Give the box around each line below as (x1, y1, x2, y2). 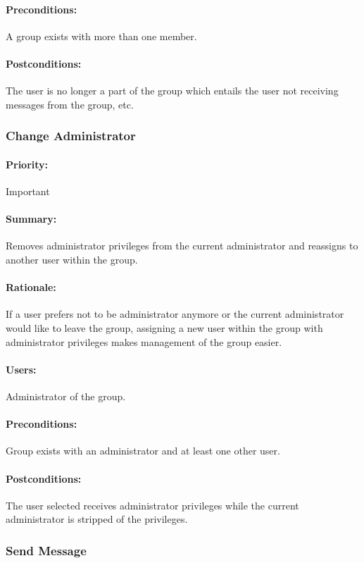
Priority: (6, 156, 49, 171)
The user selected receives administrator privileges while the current (6, 497, 299, 512)
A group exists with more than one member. (6, 28, 197, 43)
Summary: (6, 211, 57, 226)
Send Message (6, 541, 87, 559)
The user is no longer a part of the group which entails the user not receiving (6, 83, 339, 98)
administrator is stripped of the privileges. (6, 512, 188, 526)
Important (6, 184, 50, 199)
